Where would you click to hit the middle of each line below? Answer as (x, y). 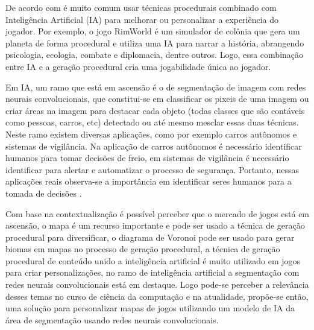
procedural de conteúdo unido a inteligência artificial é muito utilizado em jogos (153, 260)
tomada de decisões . (44, 193)
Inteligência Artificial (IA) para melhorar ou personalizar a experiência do (142, 19)
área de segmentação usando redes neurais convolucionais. (112, 319)
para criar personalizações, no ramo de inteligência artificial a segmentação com (152, 272)
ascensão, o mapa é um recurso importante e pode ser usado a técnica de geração (155, 225)
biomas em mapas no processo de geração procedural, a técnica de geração (143, 249)
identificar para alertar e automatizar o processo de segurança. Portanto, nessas (152, 169)
